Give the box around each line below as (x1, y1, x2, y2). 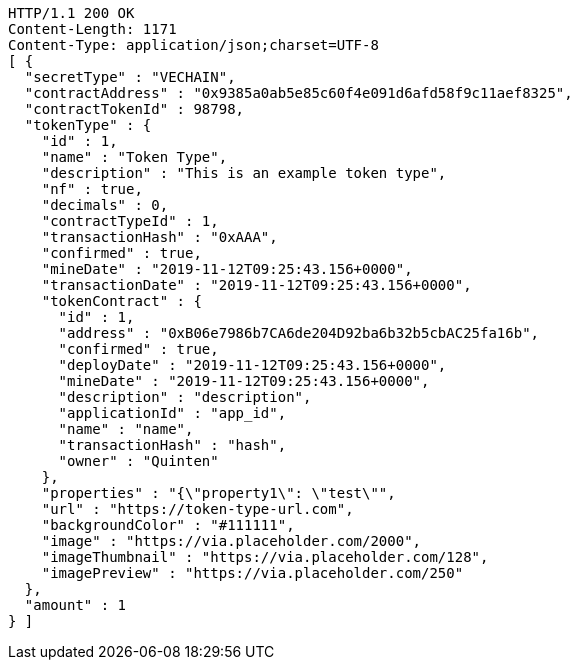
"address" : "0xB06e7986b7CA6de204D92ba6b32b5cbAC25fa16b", (58, 325, 540, 341)
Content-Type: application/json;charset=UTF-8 (8, 37, 379, 53)
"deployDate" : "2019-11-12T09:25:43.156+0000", (58, 357, 447, 373)
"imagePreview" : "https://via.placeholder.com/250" (41, 565, 464, 581)
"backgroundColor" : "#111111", (41, 517, 295, 533)
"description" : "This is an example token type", (41, 165, 447, 181)
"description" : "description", (58, 389, 312, 405)
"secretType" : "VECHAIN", (24, 69, 236, 85)
